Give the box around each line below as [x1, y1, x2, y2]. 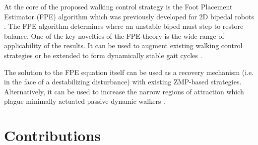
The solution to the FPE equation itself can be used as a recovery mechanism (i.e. [4, 67, 254, 77]
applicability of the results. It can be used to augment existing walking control [4, 40, 243, 51]
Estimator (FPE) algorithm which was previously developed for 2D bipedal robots [4, 11, 254, 21]
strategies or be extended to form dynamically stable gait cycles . [4, 50, 202, 60]
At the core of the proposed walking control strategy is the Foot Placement [4, 1, 233, 11]
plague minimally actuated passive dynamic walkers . [4, 96, 165, 106]
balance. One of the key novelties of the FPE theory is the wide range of [4, 30, 224, 41]
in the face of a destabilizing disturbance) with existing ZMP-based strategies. [4, 76, 242, 87]
